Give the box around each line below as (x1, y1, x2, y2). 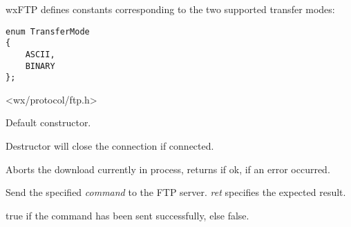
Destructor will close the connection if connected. (6, 139, 214, 153)
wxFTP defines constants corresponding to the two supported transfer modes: (6, 2, 335, 16)
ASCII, (25, 49, 55, 59)
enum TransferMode (6, 26, 90, 37)
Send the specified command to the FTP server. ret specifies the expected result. (6, 185, 346, 199)
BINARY (25, 61, 55, 71)
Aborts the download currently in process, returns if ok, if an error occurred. (6, 161, 330, 176)
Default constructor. (6, 115, 91, 130)
